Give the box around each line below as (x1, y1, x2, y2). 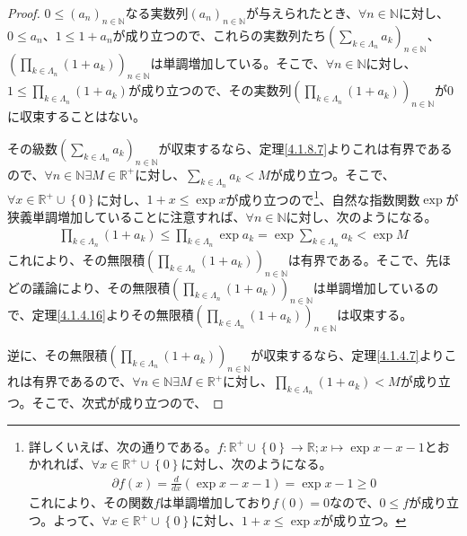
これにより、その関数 (28, 493, 154, 512)
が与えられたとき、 (245, 4, 358, 22)
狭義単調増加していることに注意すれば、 (7, 207, 246, 226)
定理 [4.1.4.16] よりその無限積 (31, 305, 194, 324)
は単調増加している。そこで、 (150, 53, 326, 72)
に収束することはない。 (7, 107, 145, 126)
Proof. (7, 4, 40, 22)
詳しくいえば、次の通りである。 (28, 436, 217, 455)
